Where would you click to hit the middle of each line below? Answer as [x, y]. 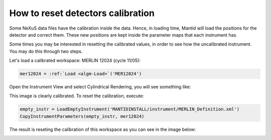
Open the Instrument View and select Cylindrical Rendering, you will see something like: [100, 87]
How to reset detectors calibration [82, 13]
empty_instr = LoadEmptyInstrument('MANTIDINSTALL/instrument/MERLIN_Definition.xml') [130, 109]
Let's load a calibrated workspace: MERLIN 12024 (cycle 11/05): [75, 61]
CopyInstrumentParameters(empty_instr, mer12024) [82, 116]
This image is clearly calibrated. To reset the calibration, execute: [77, 96]
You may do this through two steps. [46, 51]
